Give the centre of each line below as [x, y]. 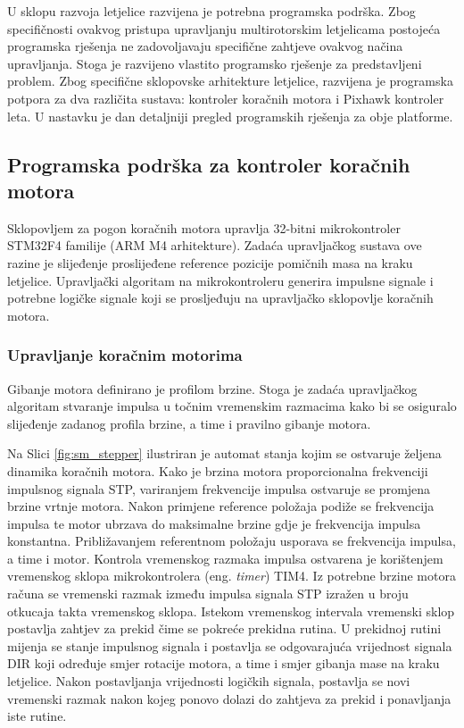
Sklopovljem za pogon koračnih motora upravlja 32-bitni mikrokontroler [204, 227]
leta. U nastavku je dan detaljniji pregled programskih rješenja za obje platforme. [230, 116]
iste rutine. [37, 716]
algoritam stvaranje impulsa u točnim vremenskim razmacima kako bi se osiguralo [232, 406]
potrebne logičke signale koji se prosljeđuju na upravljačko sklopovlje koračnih [220, 298]
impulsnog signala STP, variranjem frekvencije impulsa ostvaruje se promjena [219, 488]
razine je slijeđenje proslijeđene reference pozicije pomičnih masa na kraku [210, 262]
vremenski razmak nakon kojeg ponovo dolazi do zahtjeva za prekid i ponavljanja [229, 698]
